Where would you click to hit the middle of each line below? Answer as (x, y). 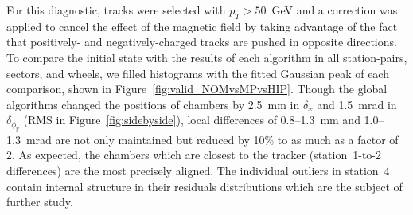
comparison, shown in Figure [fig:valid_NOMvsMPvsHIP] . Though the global (197, 89)
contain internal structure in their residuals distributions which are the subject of (205, 186)
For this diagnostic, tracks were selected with (116, 10)
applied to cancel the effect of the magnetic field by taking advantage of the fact (202, 26)
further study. (40, 202)
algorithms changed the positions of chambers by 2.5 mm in (153, 104)
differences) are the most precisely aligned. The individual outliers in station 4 (198, 170)
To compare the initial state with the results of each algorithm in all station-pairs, (207, 57)
